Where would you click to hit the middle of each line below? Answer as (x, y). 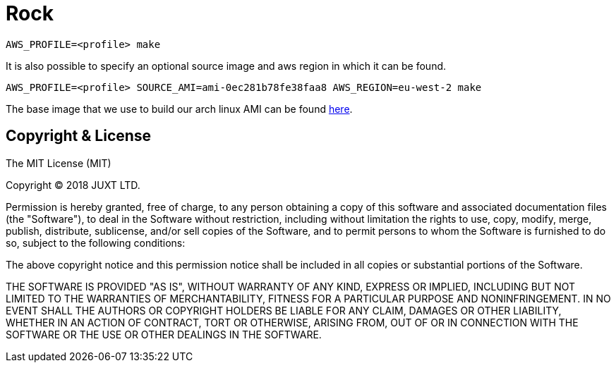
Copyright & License (79, 136)
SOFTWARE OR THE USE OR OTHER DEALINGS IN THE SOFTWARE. (164, 334)
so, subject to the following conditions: (96, 243)
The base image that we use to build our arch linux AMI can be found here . (179, 109)
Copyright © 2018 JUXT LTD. (73, 185)
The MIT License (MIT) (59, 163)
